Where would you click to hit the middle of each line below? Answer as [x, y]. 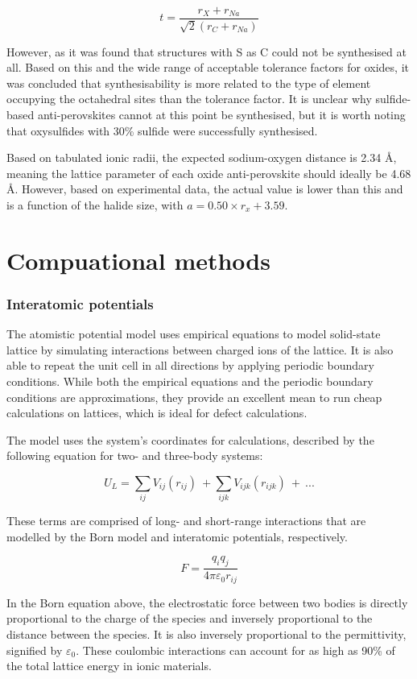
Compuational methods [138, 260]
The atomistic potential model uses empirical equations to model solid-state [194, 334]
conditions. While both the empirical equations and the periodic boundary [190, 381]
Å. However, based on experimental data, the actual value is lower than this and [205, 189]
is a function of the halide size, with [95, 205]
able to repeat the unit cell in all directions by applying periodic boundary [190, 365]
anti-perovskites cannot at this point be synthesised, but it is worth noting [221, 115]
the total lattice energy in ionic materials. [109, 666]
